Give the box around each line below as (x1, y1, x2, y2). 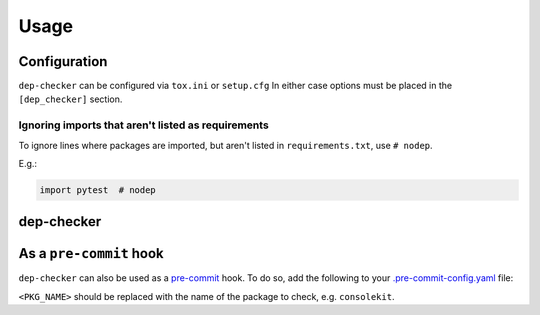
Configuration (18, 53, 108, 70)
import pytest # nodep (39, 184, 157, 195)
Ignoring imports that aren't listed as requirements (18, 118, 269, 132)
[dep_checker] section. (18, 93, 123, 105)
